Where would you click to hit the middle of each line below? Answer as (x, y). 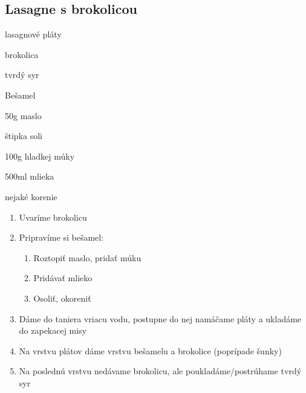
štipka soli (24, 136)
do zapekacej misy (53, 330)
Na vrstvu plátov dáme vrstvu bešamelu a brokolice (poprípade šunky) (150, 350)
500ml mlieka (30, 176)
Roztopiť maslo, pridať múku (87, 257)
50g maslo (23, 115)
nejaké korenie (31, 196)
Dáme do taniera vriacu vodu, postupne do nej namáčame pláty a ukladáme (160, 318)
